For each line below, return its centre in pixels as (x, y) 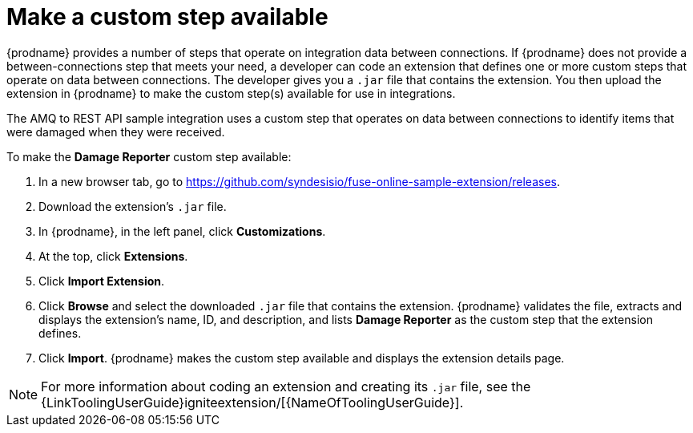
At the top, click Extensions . (113, 256)
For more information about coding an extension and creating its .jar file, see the (286, 386)
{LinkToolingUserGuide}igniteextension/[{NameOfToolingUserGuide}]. (252, 402)
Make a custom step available (167, 17)
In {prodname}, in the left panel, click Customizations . (182, 231)
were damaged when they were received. (116, 132)
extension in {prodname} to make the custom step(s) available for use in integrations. (231, 93)
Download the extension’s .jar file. (133, 206)
